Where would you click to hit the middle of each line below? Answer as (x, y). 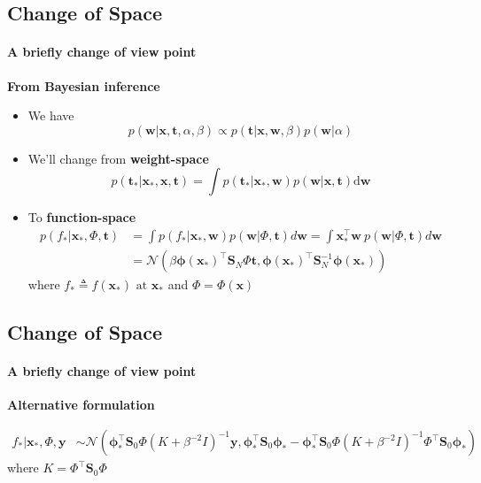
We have (51, 115)
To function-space (82, 217)
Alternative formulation (81, 405)
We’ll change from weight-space (118, 158)
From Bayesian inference (84, 85)
